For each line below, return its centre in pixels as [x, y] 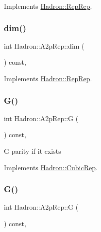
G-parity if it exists [33, 151]
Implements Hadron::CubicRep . [51, 167]
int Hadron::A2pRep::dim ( [44, 45]
